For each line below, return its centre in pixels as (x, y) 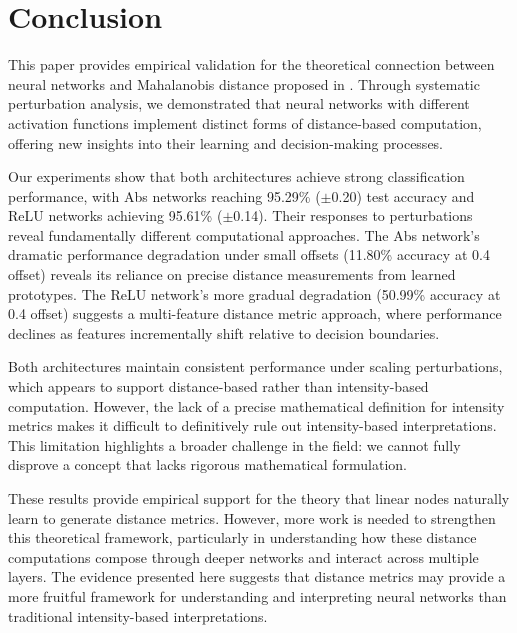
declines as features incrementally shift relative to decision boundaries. (224, 332)
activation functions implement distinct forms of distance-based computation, (245, 122)
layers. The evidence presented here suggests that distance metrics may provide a (257, 576)
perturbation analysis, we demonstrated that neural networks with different (239, 103)
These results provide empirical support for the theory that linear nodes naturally (259, 498)
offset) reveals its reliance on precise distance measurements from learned (232, 274)
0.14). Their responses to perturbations (353, 215)
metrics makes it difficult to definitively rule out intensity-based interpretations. (252, 425)
